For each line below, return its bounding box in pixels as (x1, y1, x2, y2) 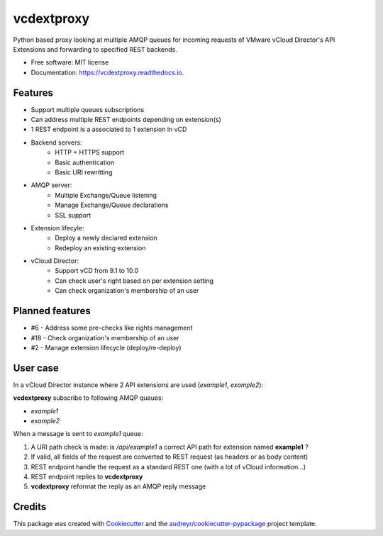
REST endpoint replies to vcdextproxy (30, 472, 143, 481)
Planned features (13, 305, 91, 317)
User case (13, 362, 60, 374)
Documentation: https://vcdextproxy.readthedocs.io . (30, 68, 184, 77)
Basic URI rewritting (55, 167, 113, 177)
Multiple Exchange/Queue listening (55, 191, 157, 199)
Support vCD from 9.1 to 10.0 (55, 267, 138, 275)
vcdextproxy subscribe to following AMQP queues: (13, 393, 164, 402)
